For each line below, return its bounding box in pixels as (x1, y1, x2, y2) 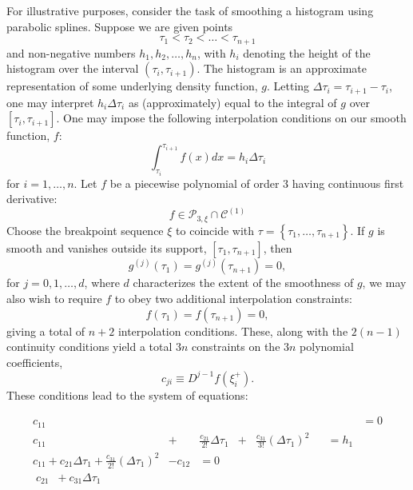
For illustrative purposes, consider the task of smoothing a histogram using (6, 2, 374, 18)
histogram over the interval (6, 60, 139, 77)
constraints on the (192, 338, 280, 355)
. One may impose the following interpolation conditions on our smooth (56, 110, 407, 126)
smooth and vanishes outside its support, (6, 239, 207, 256)
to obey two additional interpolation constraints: (114, 289, 352, 306)
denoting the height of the (243, 44, 371, 61)
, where (84, 274, 120, 291)
